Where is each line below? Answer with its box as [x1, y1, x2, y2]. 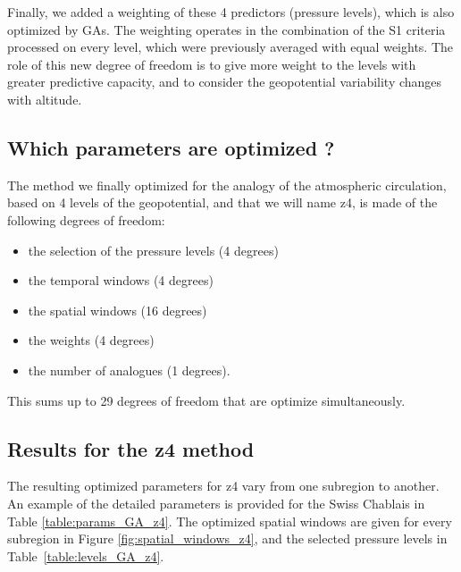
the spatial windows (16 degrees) [28, 300, 207, 319]
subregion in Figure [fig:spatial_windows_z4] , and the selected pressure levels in [7, 529, 448, 548]
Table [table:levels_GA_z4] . [7, 546, 164, 565]
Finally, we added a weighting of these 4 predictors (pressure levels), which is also [7, 3, 455, 21]
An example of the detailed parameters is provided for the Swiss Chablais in [7, 493, 425, 512]
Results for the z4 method [7, 434, 255, 462]
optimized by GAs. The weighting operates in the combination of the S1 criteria [7, 20, 446, 38]
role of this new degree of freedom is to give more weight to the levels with [7, 55, 416, 73]
